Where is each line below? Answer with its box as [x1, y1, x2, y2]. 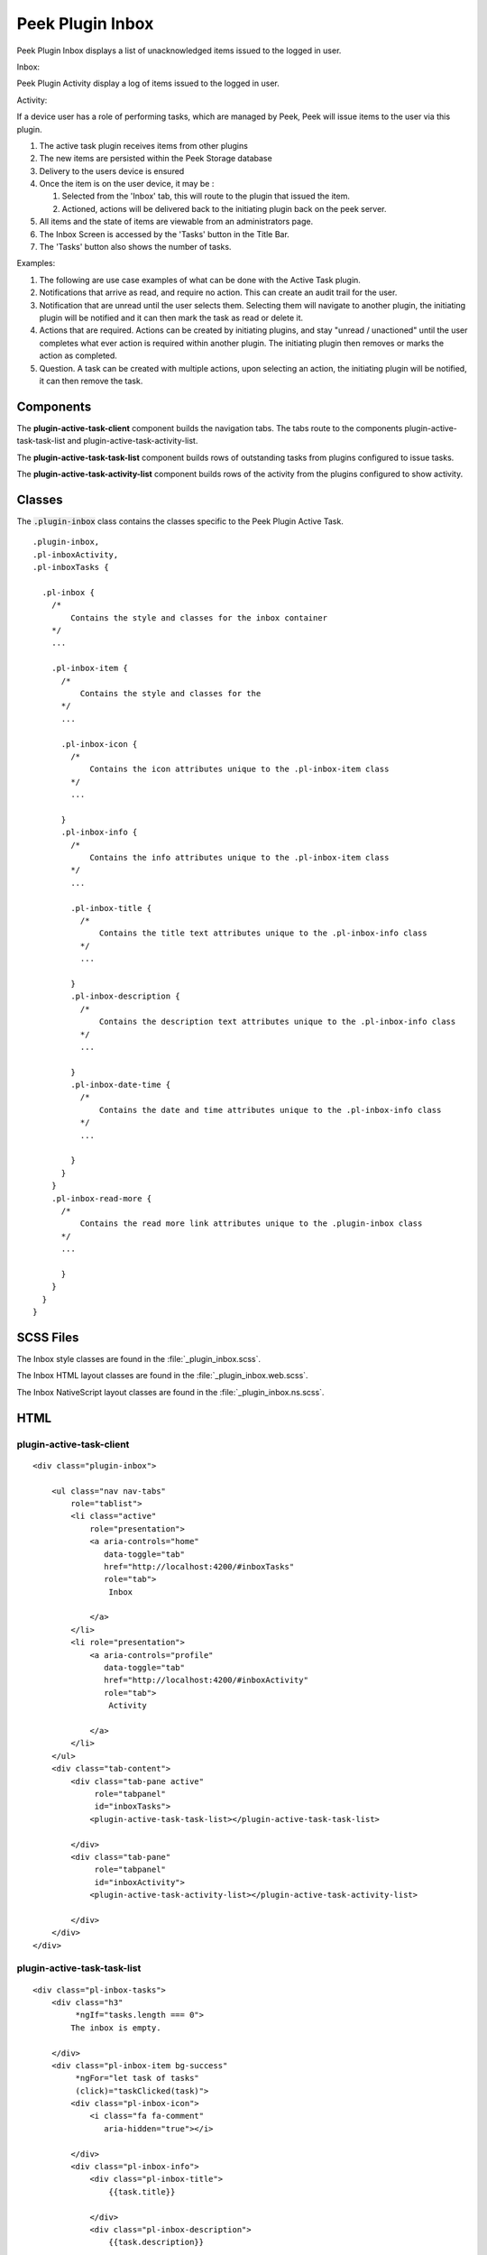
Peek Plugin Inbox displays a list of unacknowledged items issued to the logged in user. [16, 45, 342, 56]
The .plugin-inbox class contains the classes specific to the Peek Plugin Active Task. [16, 515, 345, 527]
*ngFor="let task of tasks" [75, 2073, 200, 2084]
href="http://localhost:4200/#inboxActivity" [104, 1675, 308, 1686]
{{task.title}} [108, 2186, 176, 2196]
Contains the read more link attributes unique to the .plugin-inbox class [79, 1219, 423, 1229]
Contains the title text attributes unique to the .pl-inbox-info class [99, 928, 427, 938]
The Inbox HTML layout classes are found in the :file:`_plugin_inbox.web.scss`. [16, 1370, 308, 1381]
